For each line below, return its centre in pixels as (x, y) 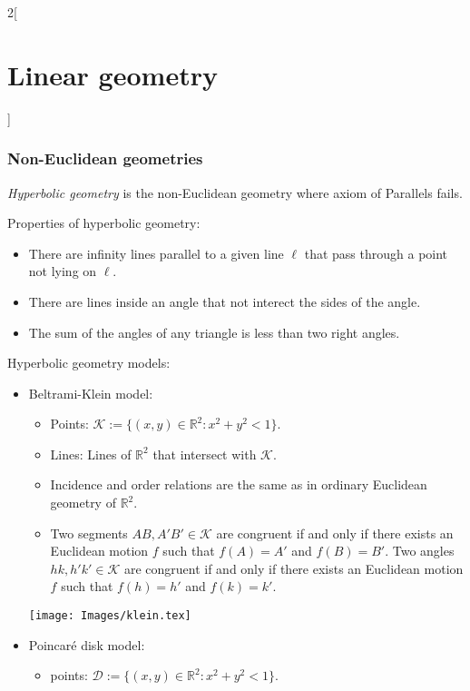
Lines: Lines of (91, 454)
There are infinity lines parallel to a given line (156, 253)
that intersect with (205, 454)
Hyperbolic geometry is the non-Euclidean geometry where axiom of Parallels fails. (235, 192)
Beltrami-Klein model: (91, 393)
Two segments (89, 533)
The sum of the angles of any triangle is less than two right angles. (214, 332)
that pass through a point (376, 253)
